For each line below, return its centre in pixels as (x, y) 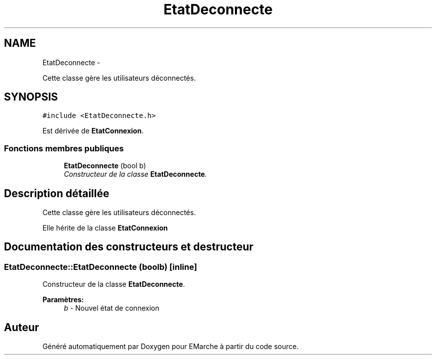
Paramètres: (63, 300)
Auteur (22, 327)
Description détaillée (57, 193)
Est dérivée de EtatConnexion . (93, 131)
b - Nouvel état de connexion (111, 308)
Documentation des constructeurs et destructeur (129, 247)
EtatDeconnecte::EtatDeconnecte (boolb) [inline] (101, 267)
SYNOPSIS (31, 97)
